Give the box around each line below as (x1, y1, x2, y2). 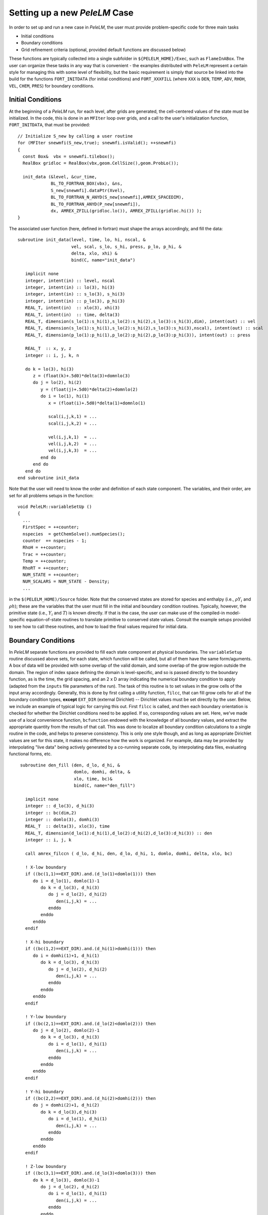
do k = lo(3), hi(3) (25, 366, 74, 372)
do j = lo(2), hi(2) (33, 380, 82, 385)
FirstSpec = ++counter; (22, 524, 80, 530)
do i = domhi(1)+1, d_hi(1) (33, 953, 100, 958)
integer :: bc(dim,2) (25, 810, 77, 816)
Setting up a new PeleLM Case (9, 7, 134, 18)
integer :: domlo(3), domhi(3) (25, 816, 100, 822)
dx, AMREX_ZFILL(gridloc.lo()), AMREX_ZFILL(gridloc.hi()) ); (50, 208, 202, 214)
